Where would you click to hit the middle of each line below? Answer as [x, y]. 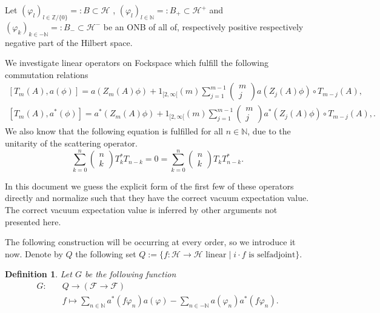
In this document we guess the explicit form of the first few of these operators [149, 186]
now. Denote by [34, 253]
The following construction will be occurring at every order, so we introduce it [150, 242]
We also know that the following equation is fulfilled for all [114, 131]
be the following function [130, 274]
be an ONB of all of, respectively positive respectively [203, 26]
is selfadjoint [272, 255]
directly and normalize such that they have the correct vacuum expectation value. [157, 198]
